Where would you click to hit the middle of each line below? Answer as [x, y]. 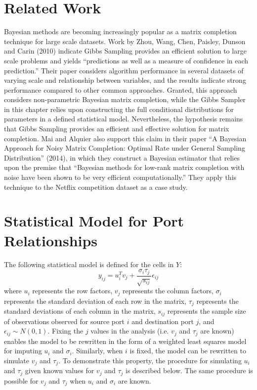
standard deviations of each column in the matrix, [80, 311]
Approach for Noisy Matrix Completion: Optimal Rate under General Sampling [125, 148]
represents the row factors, [72, 291]
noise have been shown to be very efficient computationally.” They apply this [120, 177]
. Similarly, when [97, 351]
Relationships [51, 240]
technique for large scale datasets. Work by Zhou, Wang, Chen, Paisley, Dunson [125, 41]
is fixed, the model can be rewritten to [188, 351]
